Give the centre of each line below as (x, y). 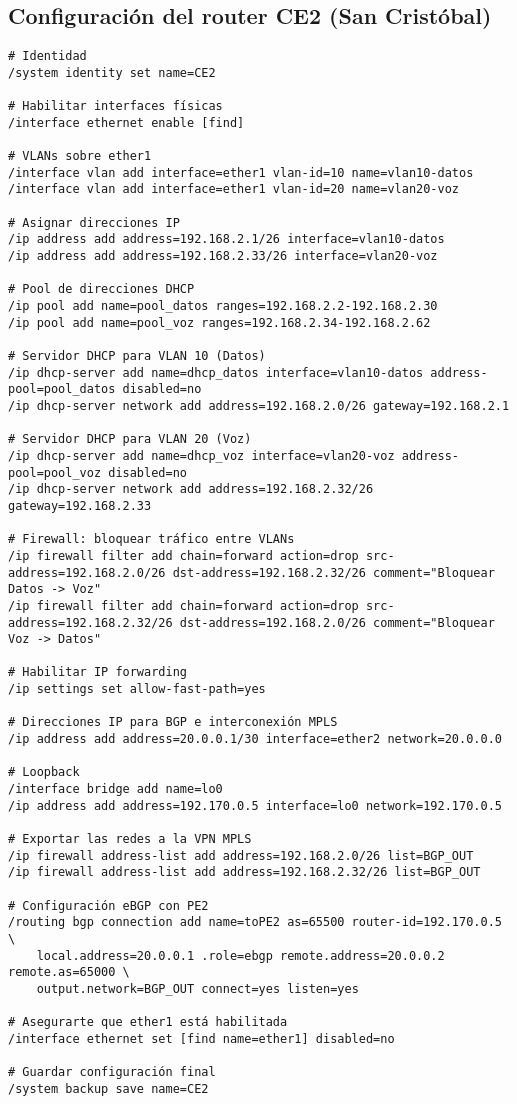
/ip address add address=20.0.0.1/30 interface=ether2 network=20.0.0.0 (255, 739)
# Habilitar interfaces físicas (115, 106)
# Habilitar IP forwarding (97, 672)
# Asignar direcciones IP (94, 222)
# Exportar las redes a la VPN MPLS (130, 839)
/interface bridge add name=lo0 (115, 789)
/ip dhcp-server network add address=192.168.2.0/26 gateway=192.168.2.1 (259, 405)
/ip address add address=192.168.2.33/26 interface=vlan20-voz (223, 256)
